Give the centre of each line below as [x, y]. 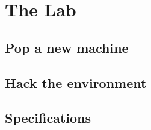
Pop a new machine [67, 47]
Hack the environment [76, 82]
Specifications [48, 118]
